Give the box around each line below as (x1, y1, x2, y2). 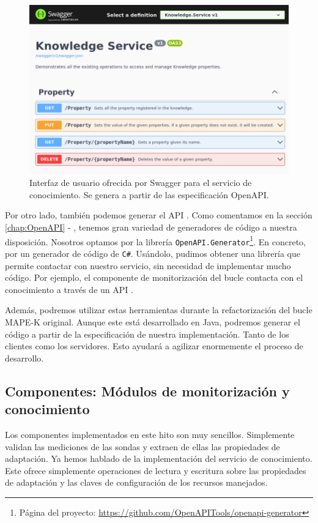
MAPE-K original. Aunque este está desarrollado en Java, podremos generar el (5, 316, 300, 328)
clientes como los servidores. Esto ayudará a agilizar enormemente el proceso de (5, 339, 303, 352)
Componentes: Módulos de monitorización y (5, 381, 290, 400)
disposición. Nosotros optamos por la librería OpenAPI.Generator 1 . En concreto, (5, 233, 306, 248)
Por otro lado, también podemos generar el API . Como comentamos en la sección (5, 209, 312, 221)
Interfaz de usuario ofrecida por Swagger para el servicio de (29, 176, 252, 189)
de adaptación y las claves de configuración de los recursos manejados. (5, 476, 268, 489)
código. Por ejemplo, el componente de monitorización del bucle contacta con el (5, 271, 303, 284)
